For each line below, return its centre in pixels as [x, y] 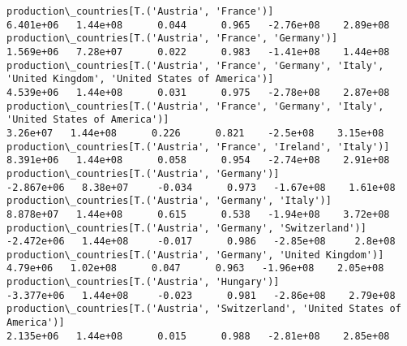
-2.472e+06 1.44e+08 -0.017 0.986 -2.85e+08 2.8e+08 [201, 242]
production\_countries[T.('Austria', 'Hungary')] [143, 282]
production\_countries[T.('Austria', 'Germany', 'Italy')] [169, 201]
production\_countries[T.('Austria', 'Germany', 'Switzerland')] [186, 228]
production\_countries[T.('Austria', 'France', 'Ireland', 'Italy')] [198, 147]
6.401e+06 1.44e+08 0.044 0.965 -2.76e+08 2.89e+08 [198, 25]
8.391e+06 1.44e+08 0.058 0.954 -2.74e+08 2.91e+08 [198, 160]
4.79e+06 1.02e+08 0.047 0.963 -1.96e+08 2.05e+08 [195, 268]
